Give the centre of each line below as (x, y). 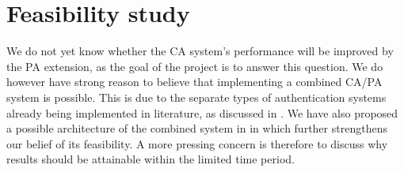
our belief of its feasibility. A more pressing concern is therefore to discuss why (197, 143)
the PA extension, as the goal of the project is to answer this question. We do (195, 66)
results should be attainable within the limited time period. (151, 159)
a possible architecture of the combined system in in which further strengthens (197, 128)
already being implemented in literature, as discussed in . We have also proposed (202, 112)
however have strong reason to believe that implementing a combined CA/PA (194, 82)
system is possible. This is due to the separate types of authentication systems (196, 97)
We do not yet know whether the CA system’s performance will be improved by (200, 51)
